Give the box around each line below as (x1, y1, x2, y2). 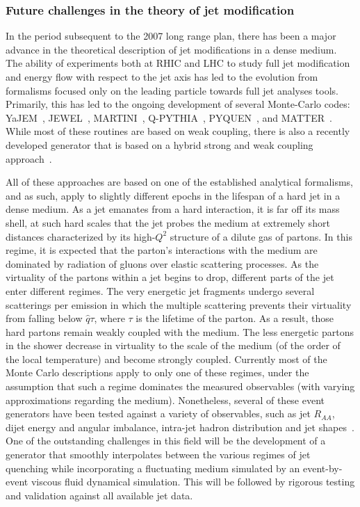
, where (94, 311, 125, 325)
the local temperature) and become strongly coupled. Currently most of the (6, 351, 327, 366)
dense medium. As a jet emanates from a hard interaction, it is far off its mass (6, 202, 340, 216)
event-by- (302, 460, 343, 475)
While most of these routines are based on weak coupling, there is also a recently (6, 124, 350, 138)
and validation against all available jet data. (6, 488, 193, 502)
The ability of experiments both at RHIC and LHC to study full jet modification (6, 56, 350, 70)
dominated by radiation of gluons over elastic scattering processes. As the (6, 256, 319, 271)
